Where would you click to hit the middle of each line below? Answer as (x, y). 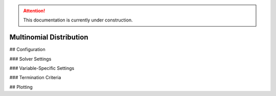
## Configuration (27, 50)
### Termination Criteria (35, 78)
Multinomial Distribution (49, 38)
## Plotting (21, 87)
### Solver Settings (30, 59)
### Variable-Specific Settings (42, 68)
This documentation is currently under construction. (78, 20)
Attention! (34, 11)
